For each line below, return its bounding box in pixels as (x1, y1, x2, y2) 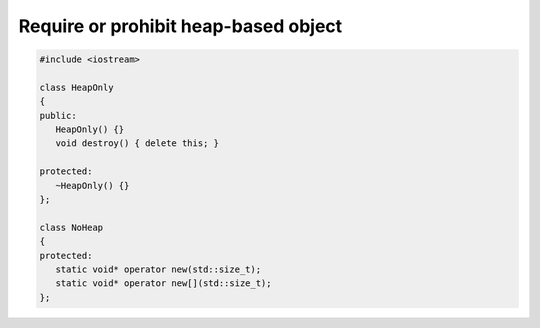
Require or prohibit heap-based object (18, 15, 343, 37)
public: (39, 110, 77, 121)
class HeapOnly (39, 81, 114, 93)
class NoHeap (39, 221, 104, 233)
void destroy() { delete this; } (55, 138, 220, 149)
